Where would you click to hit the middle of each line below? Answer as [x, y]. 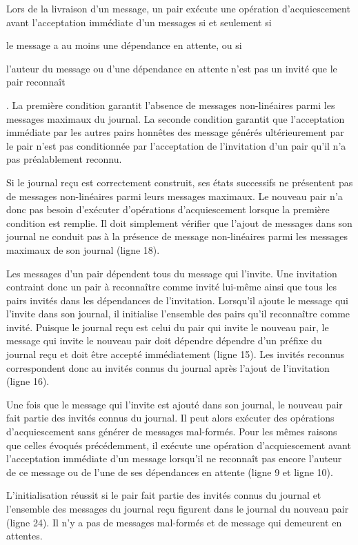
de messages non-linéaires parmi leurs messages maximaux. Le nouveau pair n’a [175, 196]
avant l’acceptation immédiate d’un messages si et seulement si [139, 22]
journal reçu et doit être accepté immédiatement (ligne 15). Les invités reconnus [176, 354]
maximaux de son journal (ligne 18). [83, 249]
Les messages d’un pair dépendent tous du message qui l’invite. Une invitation [172, 273]
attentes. [24, 536]
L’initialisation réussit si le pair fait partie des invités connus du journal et [164, 495]
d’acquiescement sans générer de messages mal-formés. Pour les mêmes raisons [172, 432]
